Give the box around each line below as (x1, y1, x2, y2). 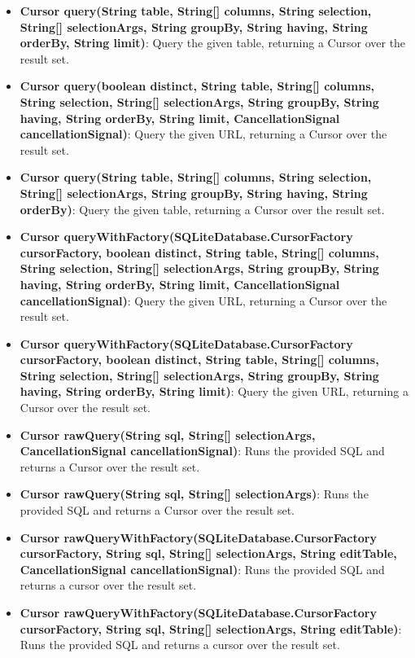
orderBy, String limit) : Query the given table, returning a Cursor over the (20, 34, 406, 51)
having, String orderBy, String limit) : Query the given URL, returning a (20, 383, 408, 400)
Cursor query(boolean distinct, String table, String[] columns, (20, 77, 374, 94)
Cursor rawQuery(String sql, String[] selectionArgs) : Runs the (20, 485, 369, 502)
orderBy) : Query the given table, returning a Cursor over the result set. (20, 200, 385, 217)
